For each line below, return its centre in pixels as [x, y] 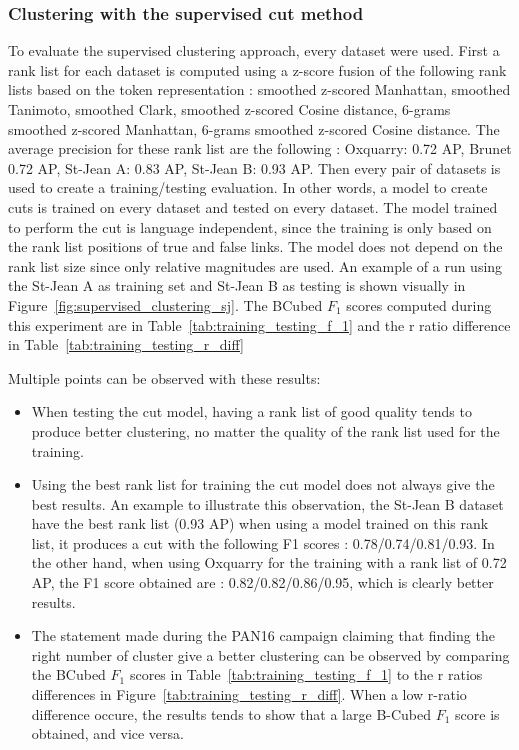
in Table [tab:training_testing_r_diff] [126, 344]
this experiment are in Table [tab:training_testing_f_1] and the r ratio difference [259, 324]
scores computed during [419, 304]
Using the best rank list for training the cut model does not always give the [263, 484]
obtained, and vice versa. [107, 733]
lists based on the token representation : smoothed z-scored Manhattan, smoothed [259, 89]
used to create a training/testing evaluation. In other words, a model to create [248, 187]
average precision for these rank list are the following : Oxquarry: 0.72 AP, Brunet [260, 148]
